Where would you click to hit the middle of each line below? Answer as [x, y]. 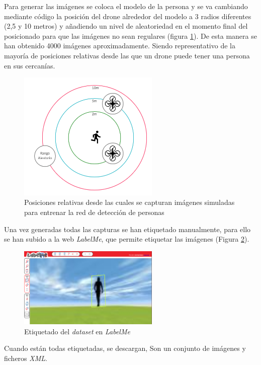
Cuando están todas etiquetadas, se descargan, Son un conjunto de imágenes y [125, 348]
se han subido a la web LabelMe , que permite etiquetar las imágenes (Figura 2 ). [127, 239]
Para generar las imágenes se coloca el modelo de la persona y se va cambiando [126, 6]
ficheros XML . [26, 358]
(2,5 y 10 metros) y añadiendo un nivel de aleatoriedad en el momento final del [126, 26]
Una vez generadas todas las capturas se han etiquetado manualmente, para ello [127, 229]
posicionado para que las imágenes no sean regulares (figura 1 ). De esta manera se [130, 35]
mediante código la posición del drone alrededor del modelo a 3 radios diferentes [128, 16]
